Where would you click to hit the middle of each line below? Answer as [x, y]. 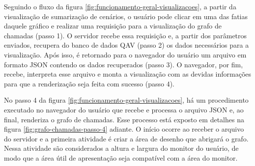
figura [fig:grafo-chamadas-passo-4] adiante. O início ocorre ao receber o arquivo [124, 129]
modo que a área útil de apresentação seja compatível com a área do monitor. [121, 157]
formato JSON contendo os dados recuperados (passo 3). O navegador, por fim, [124, 64]
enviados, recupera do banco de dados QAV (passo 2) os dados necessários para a [127, 45]
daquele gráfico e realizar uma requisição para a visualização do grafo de [113, 26]
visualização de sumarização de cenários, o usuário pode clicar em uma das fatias [126, 16]
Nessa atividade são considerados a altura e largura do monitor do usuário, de [121, 148]
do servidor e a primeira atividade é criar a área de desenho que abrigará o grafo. [126, 138]
